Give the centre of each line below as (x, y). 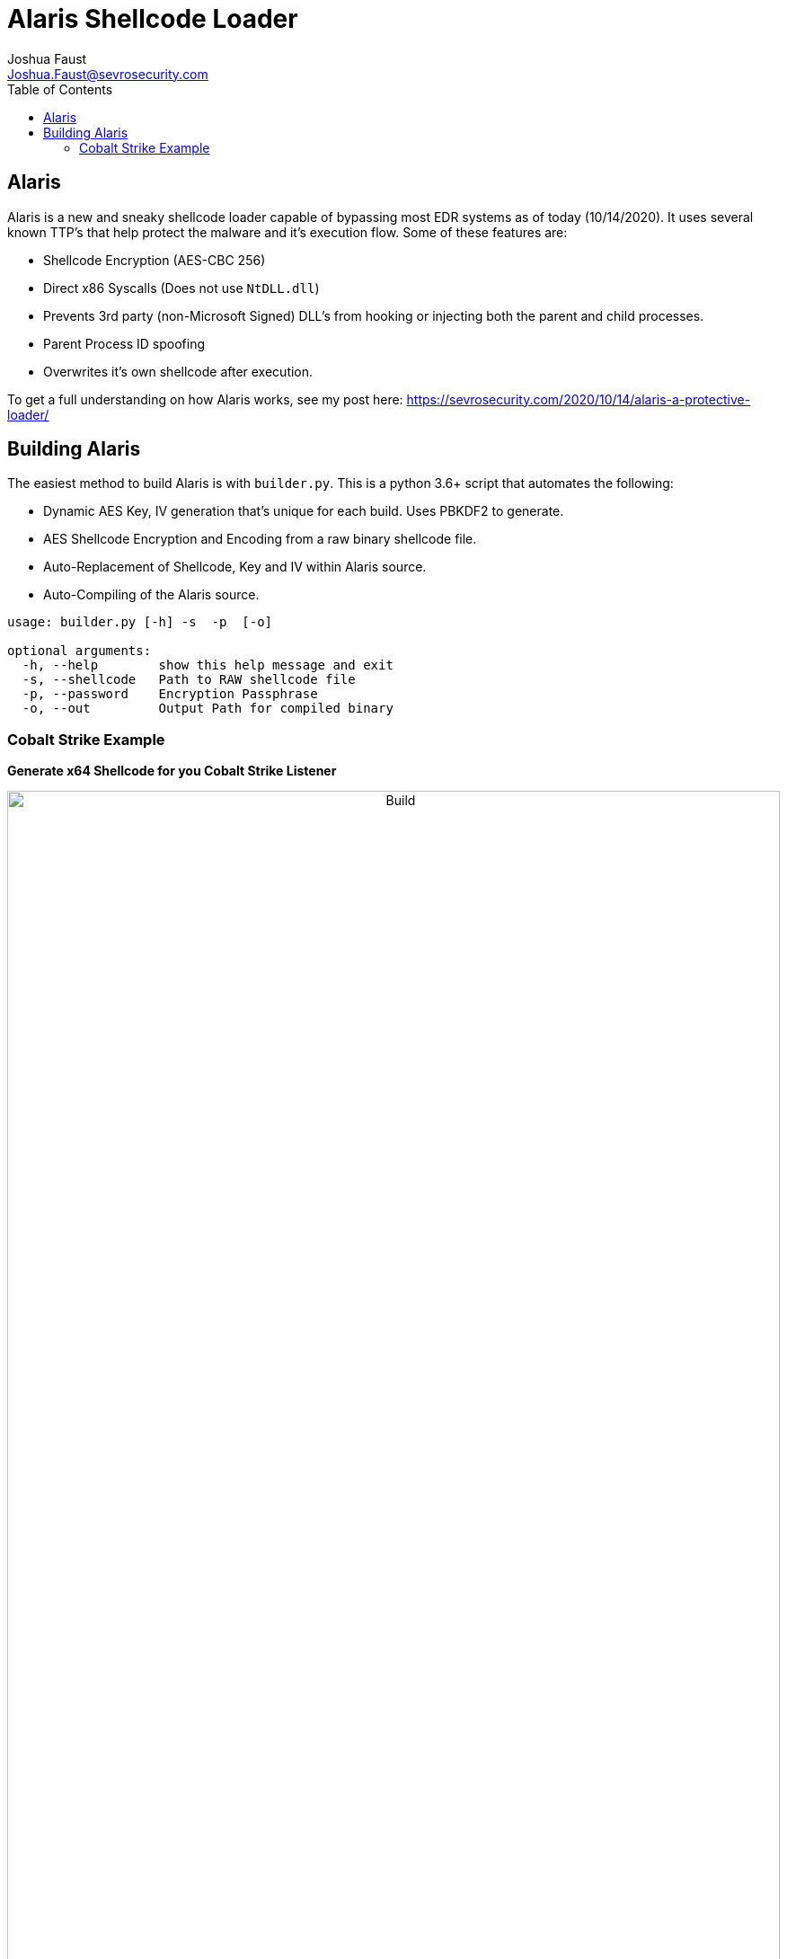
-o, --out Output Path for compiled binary (208, 709)
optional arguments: (80, 651)
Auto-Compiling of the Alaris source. (151, 595)
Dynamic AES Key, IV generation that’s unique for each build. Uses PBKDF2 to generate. (304, 511)
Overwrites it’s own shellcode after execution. (178, 371)
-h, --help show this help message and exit (208, 665)
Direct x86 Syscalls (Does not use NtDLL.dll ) (181, 288)
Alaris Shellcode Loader (153, 19)
